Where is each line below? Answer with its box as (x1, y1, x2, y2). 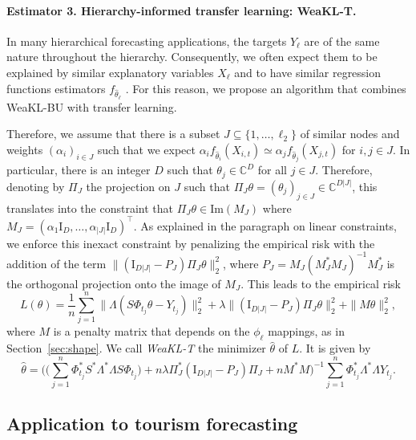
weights (6, 141, 43, 157)
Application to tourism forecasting (6, 411, 298, 436)
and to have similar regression (234, 63, 382, 80)
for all (257, 161, 287, 178)
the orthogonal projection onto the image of (6, 275, 221, 291)
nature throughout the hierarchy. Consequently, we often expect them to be (6, 48, 378, 65)
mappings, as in (268, 323, 345, 340)
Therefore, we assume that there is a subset (6, 125, 220, 142)
